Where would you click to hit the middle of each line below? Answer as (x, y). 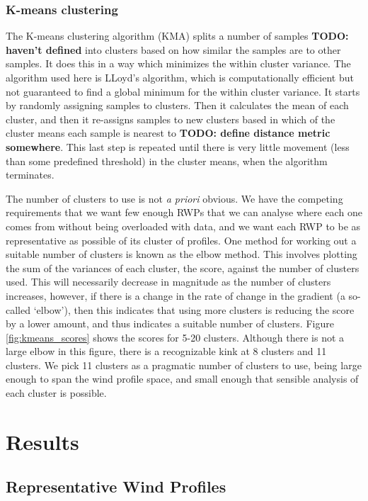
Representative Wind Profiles (116, 486)
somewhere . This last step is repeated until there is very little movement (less (178, 146)
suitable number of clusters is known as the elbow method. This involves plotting (182, 254)
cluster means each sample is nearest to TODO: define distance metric (168, 133)
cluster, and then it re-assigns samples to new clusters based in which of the (171, 119)
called (18, 309)
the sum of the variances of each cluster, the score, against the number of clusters (183, 268)
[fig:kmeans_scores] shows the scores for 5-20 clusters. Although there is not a (175, 337)
